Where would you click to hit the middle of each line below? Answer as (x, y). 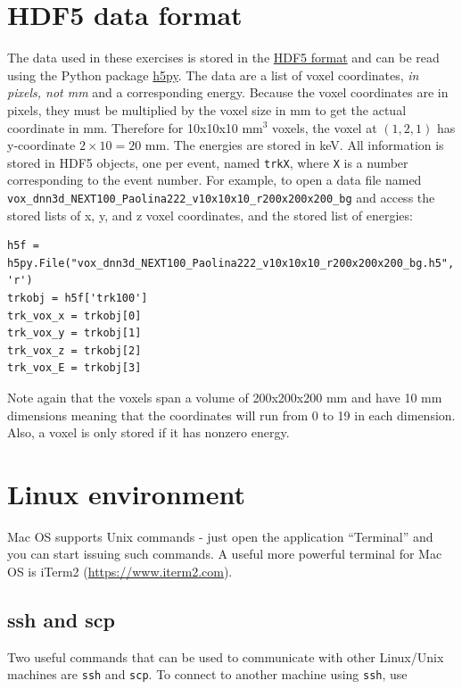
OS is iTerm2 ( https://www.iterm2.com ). (120, 572)
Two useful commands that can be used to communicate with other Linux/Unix (226, 656)
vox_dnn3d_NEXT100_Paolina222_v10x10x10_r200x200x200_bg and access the (221, 197)
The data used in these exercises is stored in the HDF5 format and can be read (223, 58)
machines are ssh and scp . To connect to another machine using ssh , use (207, 674)
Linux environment (126, 493)
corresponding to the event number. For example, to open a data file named (214, 180)
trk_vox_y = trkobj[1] (74, 333)
